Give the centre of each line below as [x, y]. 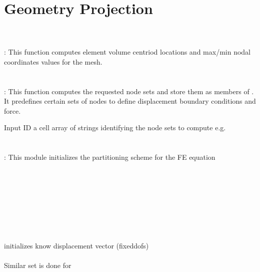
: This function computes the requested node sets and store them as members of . [129, 91]
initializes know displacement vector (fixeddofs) [76, 245]
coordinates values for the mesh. [53, 61]
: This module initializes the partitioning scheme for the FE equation [110, 157]
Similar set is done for [38, 265]
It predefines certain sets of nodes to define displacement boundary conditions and [130, 101]
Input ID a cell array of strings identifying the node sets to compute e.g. [115, 127]
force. [12, 110]
